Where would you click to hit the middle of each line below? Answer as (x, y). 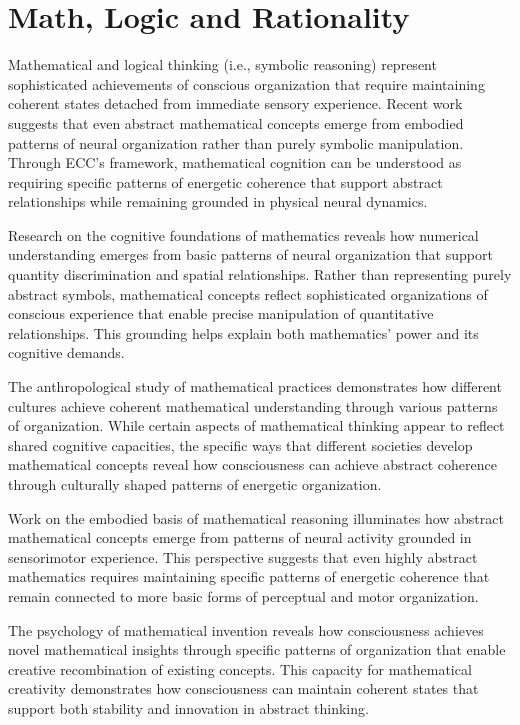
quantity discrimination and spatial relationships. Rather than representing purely (260, 274)
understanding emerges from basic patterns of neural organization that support (250, 254)
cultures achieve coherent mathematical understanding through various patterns (253, 405)
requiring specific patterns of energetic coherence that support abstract (225, 181)
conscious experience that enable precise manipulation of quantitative (221, 313)
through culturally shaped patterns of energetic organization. (195, 484)
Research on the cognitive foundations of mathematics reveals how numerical (243, 234)
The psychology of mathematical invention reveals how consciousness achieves (246, 629)
